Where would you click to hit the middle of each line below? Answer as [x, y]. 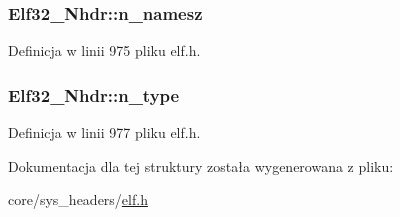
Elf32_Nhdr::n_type [94, 94]
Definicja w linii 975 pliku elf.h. [104, 50]
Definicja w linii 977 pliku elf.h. [104, 132]
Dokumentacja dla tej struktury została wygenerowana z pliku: [201, 165]
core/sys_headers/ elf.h [78, 199]
